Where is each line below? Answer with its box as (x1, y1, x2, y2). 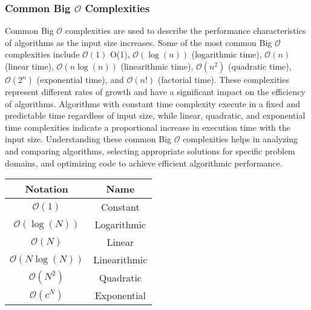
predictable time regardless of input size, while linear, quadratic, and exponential (5, 109, 306, 122)
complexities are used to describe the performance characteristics (65, 24, 306, 37)
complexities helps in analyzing (183, 133, 298, 145)
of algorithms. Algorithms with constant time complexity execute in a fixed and (5, 97, 300, 110)
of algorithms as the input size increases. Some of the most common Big (5, 36, 272, 48)
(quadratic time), (228, 60, 292, 72)
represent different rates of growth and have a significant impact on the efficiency (5, 85, 306, 97)
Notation (25, 182, 68, 196)
